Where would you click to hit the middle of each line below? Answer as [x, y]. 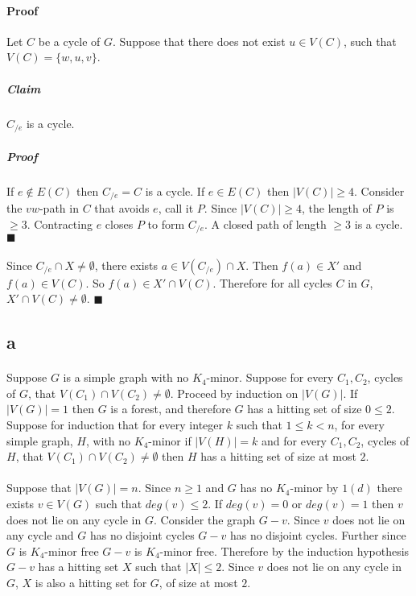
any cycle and [40, 535]
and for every [294, 440]
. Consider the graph [204, 519]
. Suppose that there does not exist [199, 41]
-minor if [170, 440]
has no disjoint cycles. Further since [318, 535]
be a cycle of [69, 41]
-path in [59, 208]
